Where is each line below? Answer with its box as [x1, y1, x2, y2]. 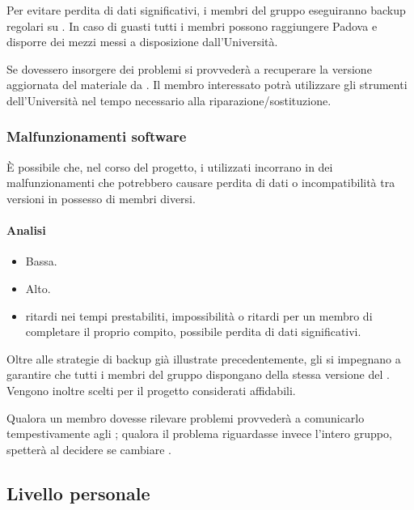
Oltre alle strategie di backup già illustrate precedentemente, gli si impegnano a [6, 350, 401, 367]
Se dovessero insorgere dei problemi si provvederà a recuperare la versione [6, 60, 372, 77]
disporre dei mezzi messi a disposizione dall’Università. [6, 33, 278, 50]
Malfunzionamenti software [6, 126, 187, 147]
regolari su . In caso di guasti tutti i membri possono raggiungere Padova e [6, 17, 378, 34]
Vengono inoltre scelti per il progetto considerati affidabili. [6, 381, 296, 398]
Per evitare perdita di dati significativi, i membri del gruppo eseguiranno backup [6, 2, 406, 18]
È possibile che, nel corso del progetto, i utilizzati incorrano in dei [6, 158, 333, 175]
